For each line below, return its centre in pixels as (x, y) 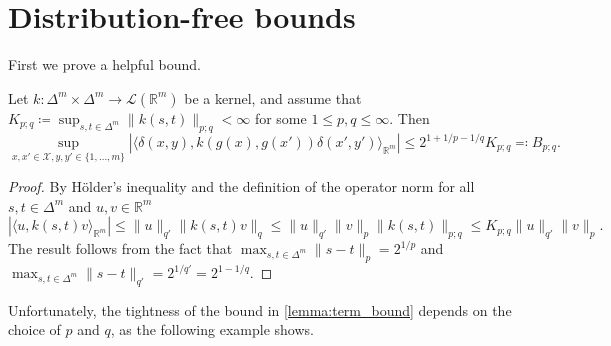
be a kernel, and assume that (273, 97)
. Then (409, 117)
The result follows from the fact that (120, 248)
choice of (34, 329)
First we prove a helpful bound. (104, 64)
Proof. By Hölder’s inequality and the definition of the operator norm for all (241, 186)
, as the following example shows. (212, 329)
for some (280, 117)
